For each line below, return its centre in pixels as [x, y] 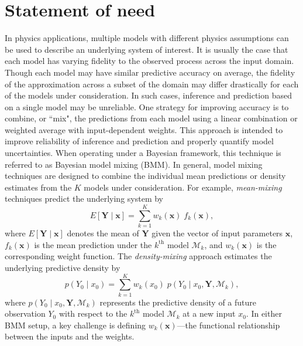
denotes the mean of [103, 233]
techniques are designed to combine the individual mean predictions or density [145, 176]
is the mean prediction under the [93, 244]
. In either [264, 313]
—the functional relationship [228, 325]
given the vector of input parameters [217, 233]
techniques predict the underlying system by [84, 199]
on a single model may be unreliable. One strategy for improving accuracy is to [147, 106]
